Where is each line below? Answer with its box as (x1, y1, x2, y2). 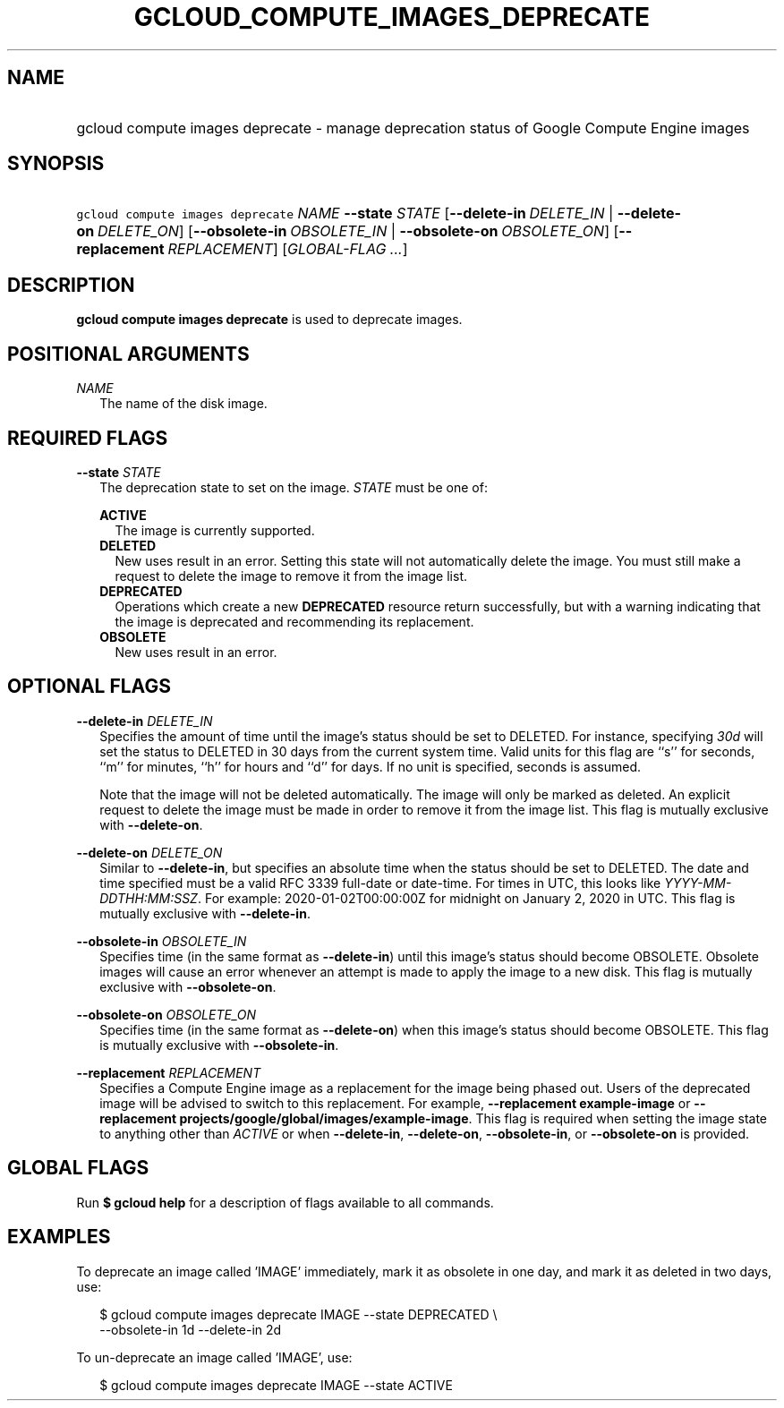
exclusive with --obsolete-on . (99, 978, 277, 994)
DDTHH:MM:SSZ (99, 890, 198, 906)
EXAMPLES (7, 1225, 111, 1249)
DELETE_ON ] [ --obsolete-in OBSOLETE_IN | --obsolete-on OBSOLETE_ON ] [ (97, 222, 619, 241)
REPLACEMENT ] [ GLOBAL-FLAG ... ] (167, 240, 408, 259)
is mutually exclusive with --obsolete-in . (99, 1037, 339, 1053)
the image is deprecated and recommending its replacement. (115, 613, 474, 629)
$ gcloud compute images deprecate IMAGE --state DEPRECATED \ (99, 1306, 498, 1322)
